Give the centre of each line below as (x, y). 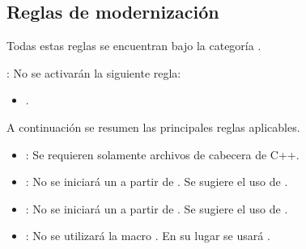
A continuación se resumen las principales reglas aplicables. (153, 127)
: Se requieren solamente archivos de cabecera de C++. (162, 154)
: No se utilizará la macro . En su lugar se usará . (148, 236)
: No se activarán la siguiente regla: (94, 72)
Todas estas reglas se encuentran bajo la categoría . (134, 46)
